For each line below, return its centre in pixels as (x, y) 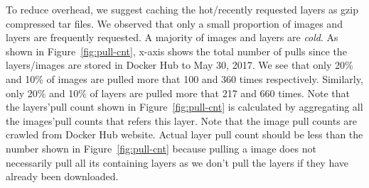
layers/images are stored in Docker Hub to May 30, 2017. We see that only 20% (180, 65)
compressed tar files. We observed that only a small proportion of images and (174, 23)
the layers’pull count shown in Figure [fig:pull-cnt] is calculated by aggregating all (184, 107)
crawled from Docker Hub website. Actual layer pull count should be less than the (184, 134)
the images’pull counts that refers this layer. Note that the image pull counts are (182, 120)
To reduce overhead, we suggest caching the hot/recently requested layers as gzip (182, 9)
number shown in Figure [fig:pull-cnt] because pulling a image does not (161, 148)
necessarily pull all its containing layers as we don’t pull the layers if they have (177, 162)
